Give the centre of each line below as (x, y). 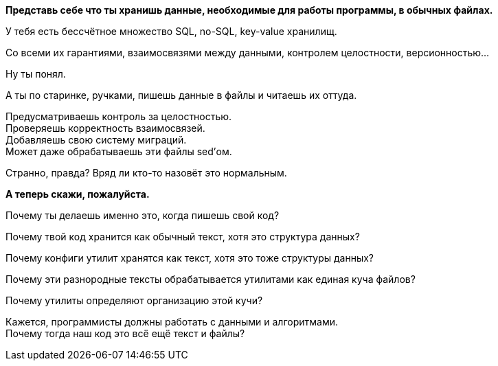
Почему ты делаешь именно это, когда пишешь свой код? (143, 215)
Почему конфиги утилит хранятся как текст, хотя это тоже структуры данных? (190, 258)
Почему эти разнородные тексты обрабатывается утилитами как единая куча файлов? (211, 279)
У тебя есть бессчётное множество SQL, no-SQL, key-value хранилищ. (171, 31)
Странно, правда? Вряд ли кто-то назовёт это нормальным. (146, 173)
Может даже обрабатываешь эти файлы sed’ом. (119, 151)
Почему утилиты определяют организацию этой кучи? (134, 300)
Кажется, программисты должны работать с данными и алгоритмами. (172, 322)
